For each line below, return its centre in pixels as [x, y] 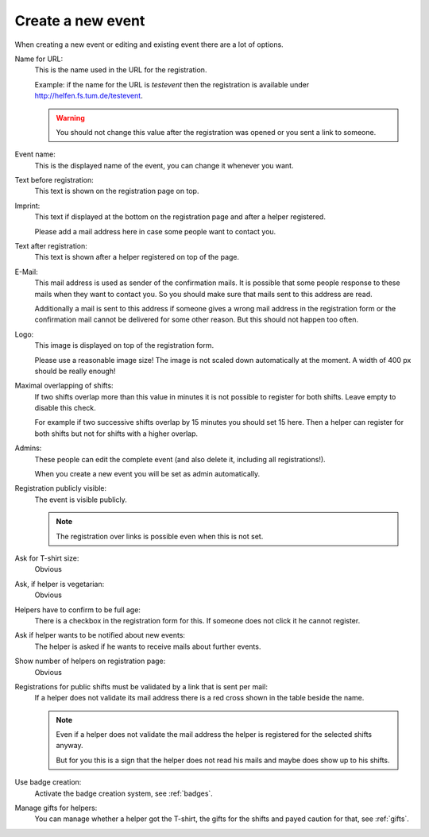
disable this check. [66, 408]
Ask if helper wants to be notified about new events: [100, 635]
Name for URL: [39, 59]
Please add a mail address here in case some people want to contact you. [155, 231]
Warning [70, 118]
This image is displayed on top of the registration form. [124, 345]
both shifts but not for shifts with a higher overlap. [116, 434]
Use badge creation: [48, 782]
